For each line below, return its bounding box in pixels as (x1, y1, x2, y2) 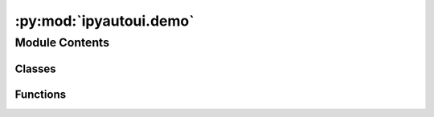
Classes (14, 62, 56, 75)
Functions (14, 87, 67, 101)
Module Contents (14, 35, 110, 50)
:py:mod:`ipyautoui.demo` (14, 12, 194, 30)
